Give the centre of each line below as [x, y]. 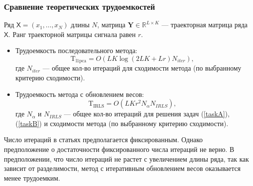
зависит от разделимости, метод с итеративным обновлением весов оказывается [122, 168]
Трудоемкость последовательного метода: [76, 50]
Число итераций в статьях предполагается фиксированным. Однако [103, 139]
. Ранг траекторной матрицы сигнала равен [72, 34]
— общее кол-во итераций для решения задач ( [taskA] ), [147, 114]
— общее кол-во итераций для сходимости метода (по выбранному [142, 68]
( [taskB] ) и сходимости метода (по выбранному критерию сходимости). [122, 123]
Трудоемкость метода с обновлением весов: [80, 94]
